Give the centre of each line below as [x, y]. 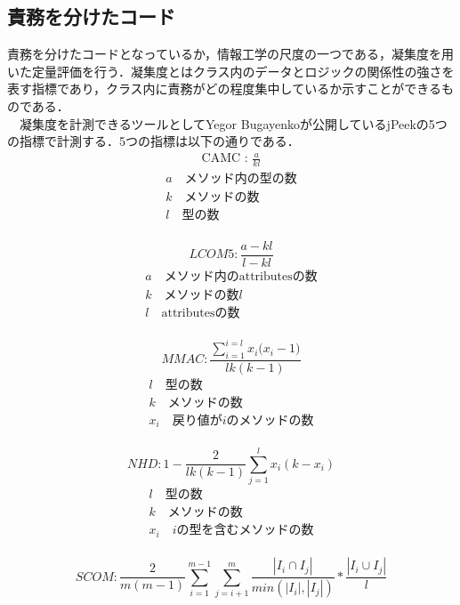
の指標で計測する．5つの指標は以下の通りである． [153, 141]
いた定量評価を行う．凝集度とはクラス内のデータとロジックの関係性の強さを [231, 71]
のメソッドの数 [270, 420]
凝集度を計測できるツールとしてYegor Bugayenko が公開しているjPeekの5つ [233, 123]
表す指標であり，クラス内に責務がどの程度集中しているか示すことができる [224, 89]
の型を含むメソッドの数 [245, 531]
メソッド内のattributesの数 [241, 276]
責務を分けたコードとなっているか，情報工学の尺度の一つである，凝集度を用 [230, 54]
